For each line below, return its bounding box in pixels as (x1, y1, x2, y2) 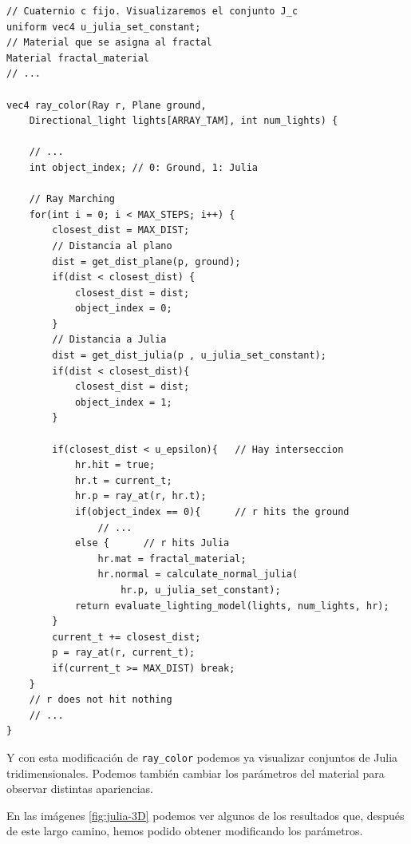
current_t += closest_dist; (52, 631, 201, 643)
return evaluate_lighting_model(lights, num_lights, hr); (74, 600, 389, 612)
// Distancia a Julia (52, 334, 167, 346)
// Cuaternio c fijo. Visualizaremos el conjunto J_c (6, 6, 298, 17)
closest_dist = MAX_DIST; (52, 224, 190, 236)
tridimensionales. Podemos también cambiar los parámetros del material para (6, 764, 385, 781)
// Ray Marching (29, 193, 116, 205)
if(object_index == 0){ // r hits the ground (74, 506, 350, 517)
